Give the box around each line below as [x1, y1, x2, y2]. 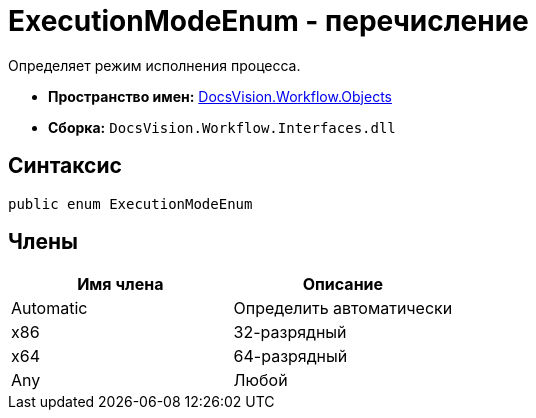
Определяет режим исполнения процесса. [8, 56, 301, 74]
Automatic [11, 298, 88, 319]
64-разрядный [233, 346, 348, 367]
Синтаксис [8, 153, 122, 179]
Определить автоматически [233, 298, 453, 319]
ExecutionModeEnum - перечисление [8, 4, 529, 38]
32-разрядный [233, 322, 347, 343]
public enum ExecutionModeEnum [8, 195, 253, 212]
